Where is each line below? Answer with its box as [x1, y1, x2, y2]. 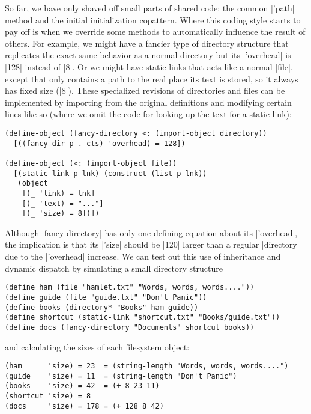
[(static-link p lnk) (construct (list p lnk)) [13, 169, 207, 178]
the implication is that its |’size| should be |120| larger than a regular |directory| [5, 238, 300, 251]
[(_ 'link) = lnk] [22, 189, 95, 198]
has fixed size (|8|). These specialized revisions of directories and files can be [5, 84, 285, 97]
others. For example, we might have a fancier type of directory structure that [5, 37, 289, 49]
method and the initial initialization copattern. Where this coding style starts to [5, 13, 301, 26]
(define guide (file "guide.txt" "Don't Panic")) [5, 293, 207, 302]
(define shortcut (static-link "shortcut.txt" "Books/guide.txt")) [5, 313, 280, 322]
